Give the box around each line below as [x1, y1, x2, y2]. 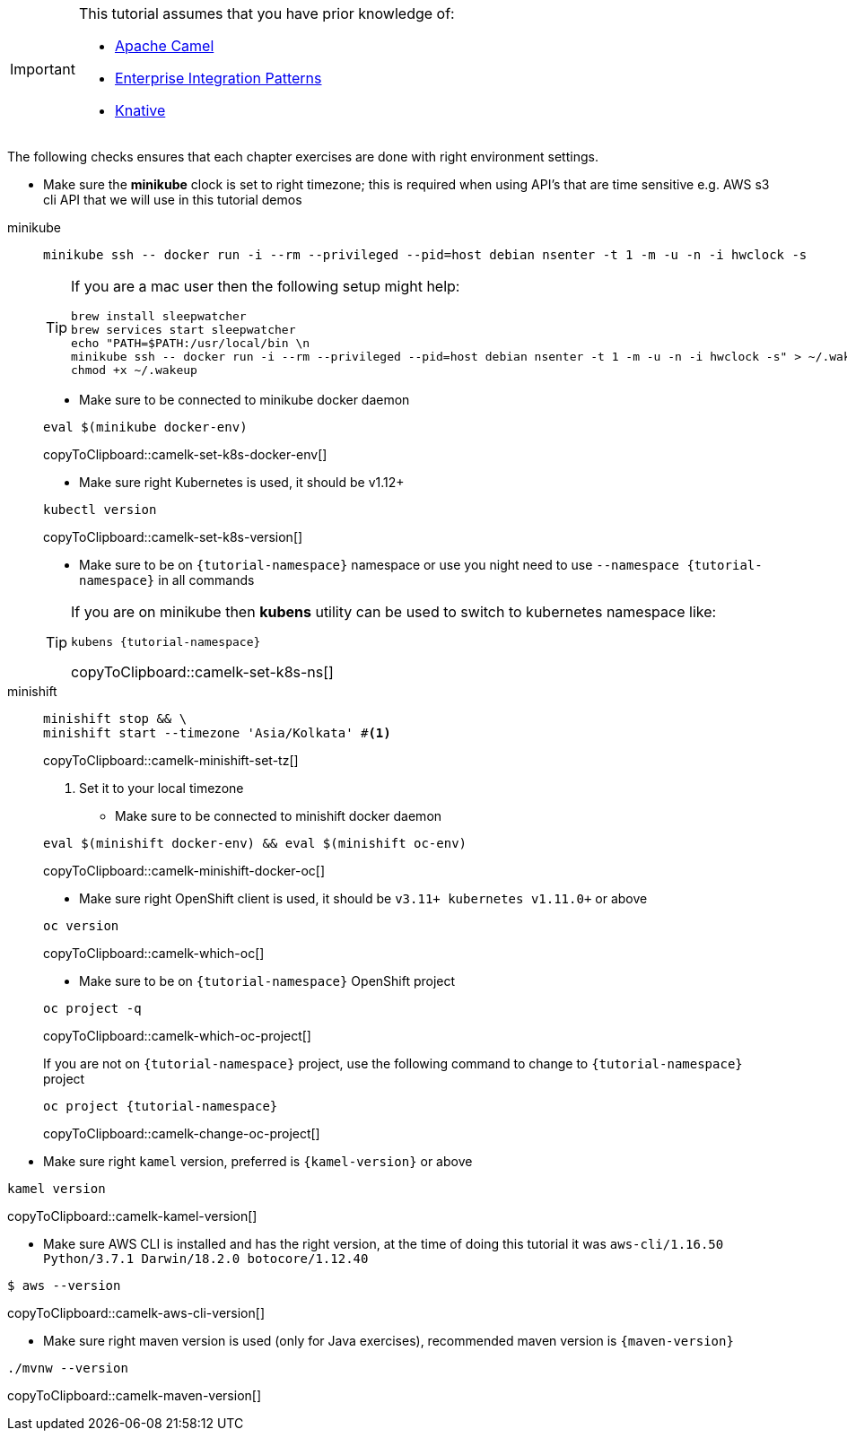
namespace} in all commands [79, 572, 255, 588]
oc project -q [43, 1001, 142, 1015]
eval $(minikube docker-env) [43, 420, 248, 434]
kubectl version [43, 502, 157, 517]
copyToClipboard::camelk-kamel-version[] [7, 1208, 258, 1224]
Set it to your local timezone [79, 780, 244, 796]
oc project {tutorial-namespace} [43, 1099, 278, 1113]
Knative [114, 101, 166, 119]
